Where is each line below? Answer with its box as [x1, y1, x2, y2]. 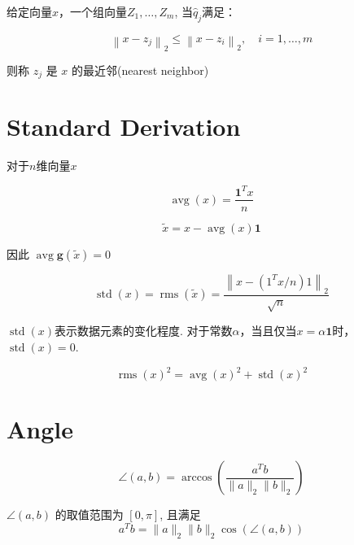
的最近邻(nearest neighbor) [72, 61, 209, 78]
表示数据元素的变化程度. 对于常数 [54, 322, 233, 339]
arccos [181, 472, 212, 484]
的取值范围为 [55, 506, 124, 523]
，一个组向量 [59, 3, 128, 20]
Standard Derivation [7, 110, 241, 143]
